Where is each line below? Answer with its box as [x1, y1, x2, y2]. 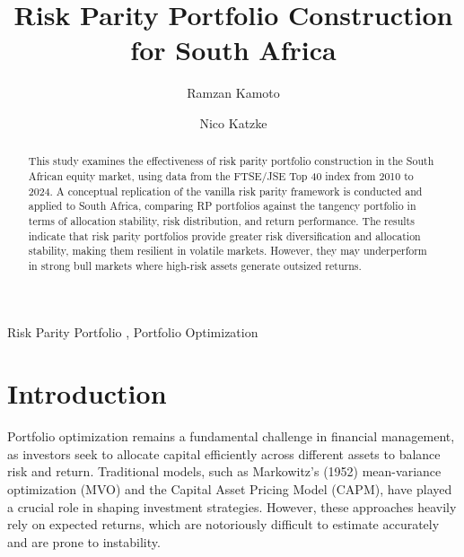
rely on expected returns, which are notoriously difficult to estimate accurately [7, 515, 440, 534]
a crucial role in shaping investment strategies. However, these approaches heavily [7, 497, 457, 516]
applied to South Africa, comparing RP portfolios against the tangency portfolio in [28, 198, 416, 213]
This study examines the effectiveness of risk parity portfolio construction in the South [28, 153, 434, 169]
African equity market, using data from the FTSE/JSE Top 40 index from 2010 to [28, 168, 414, 183]
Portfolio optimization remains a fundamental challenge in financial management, [7, 427, 455, 446]
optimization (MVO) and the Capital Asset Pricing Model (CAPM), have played [7, 480, 452, 499]
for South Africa [130, 31, 337, 68]
